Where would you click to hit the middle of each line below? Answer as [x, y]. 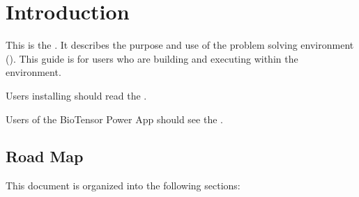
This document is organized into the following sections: [123, 186]
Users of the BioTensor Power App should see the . [114, 119]
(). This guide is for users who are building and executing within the [152, 58]
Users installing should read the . [76, 95]
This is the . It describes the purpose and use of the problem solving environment [180, 45]
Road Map [45, 156]
